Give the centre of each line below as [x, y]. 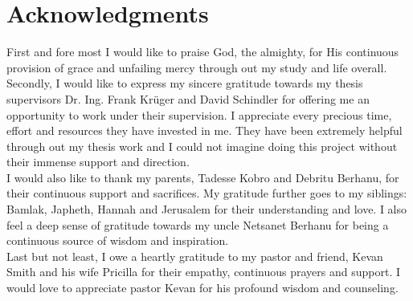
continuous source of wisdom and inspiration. [118, 240]
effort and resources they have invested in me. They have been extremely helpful [204, 130]
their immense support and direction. [98, 162]
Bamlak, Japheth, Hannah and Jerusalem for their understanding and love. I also [207, 209]
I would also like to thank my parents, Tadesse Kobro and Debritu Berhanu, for [203, 177]
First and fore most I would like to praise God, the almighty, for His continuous [203, 52]
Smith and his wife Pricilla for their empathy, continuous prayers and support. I [204, 272]
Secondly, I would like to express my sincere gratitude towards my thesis [185, 83]
